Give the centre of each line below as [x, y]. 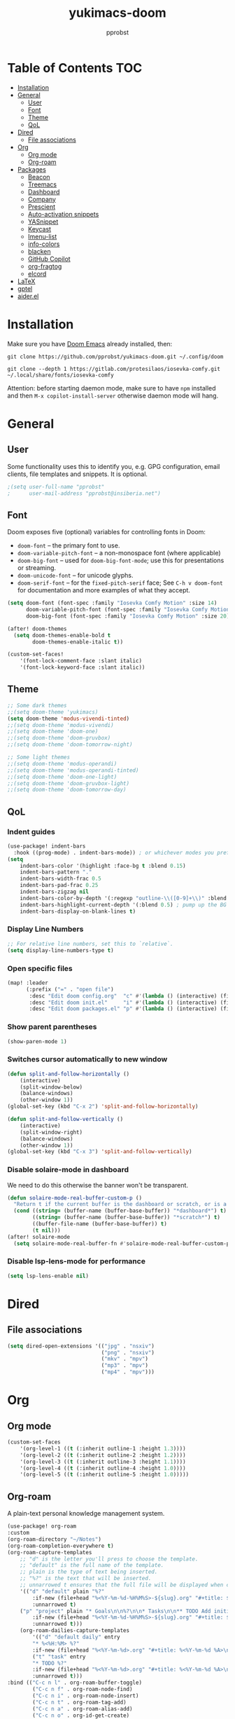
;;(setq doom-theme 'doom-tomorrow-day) [67, 790]
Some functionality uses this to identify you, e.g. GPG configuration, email [114, 466]
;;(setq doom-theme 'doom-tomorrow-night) [70, 745]
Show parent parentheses [52, 1027]
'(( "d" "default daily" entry [76, 1637]
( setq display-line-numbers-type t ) [60, 950]
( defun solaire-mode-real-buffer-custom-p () [74, 1198]
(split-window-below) [51, 1087]
